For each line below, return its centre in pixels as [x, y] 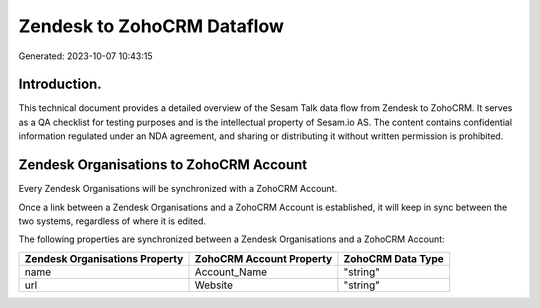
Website [214, 285]
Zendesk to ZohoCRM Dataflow [151, 26]
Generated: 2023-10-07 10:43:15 [85, 56]
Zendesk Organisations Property [104, 258]
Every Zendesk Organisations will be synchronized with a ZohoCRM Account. [178, 189]
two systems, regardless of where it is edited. [112, 221]
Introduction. [60, 84]
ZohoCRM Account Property [263, 258]
